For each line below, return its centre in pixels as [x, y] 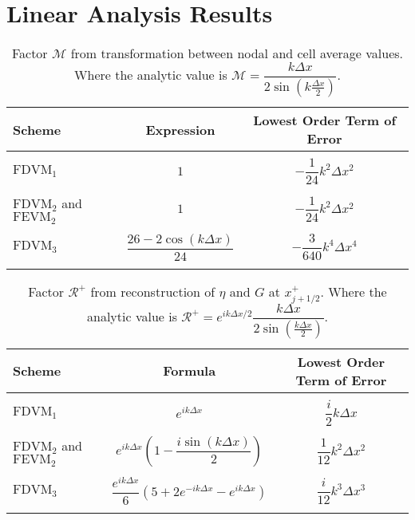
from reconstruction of [153, 291]
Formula [190, 371]
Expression [180, 129]
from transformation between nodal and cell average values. [237, 53]
